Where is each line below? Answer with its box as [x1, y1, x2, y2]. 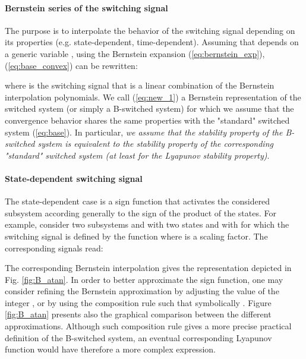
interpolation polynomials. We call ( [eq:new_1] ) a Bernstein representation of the [5, 90, 301, 103]
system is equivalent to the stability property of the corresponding [37, 137, 273, 150]
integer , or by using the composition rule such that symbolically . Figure [5, 296, 272, 308]
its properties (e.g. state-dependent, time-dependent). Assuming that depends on [5, 36, 299, 48]
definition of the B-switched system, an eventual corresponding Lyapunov [5, 331, 272, 344]
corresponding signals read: [5, 241, 103, 254]
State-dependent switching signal [5, 172, 143, 184]
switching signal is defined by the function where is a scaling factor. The [5, 229, 268, 242]
